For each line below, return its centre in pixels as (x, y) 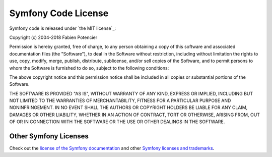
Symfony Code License (59, 13)
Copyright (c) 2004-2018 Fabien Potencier (53, 37)
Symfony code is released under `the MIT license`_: (62, 28)
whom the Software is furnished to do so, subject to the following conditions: (89, 68)
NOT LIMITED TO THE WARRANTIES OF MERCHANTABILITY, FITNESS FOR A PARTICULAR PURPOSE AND (120, 100)
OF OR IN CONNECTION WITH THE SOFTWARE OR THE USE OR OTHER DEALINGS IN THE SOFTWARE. (117, 122)
